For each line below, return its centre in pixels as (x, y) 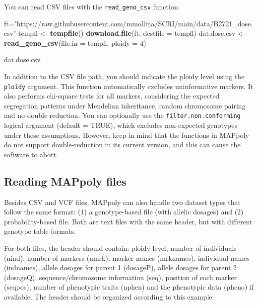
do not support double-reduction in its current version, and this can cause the (122, 145)
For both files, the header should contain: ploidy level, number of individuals (120, 248)
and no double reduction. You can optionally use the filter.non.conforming (122, 115)
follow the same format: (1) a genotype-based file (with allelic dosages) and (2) (124, 212)
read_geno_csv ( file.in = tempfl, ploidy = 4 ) (75, 43)
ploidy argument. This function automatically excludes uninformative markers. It (129, 86)
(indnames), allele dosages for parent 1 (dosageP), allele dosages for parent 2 (121, 267)
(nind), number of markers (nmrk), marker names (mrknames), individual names (127, 257)
